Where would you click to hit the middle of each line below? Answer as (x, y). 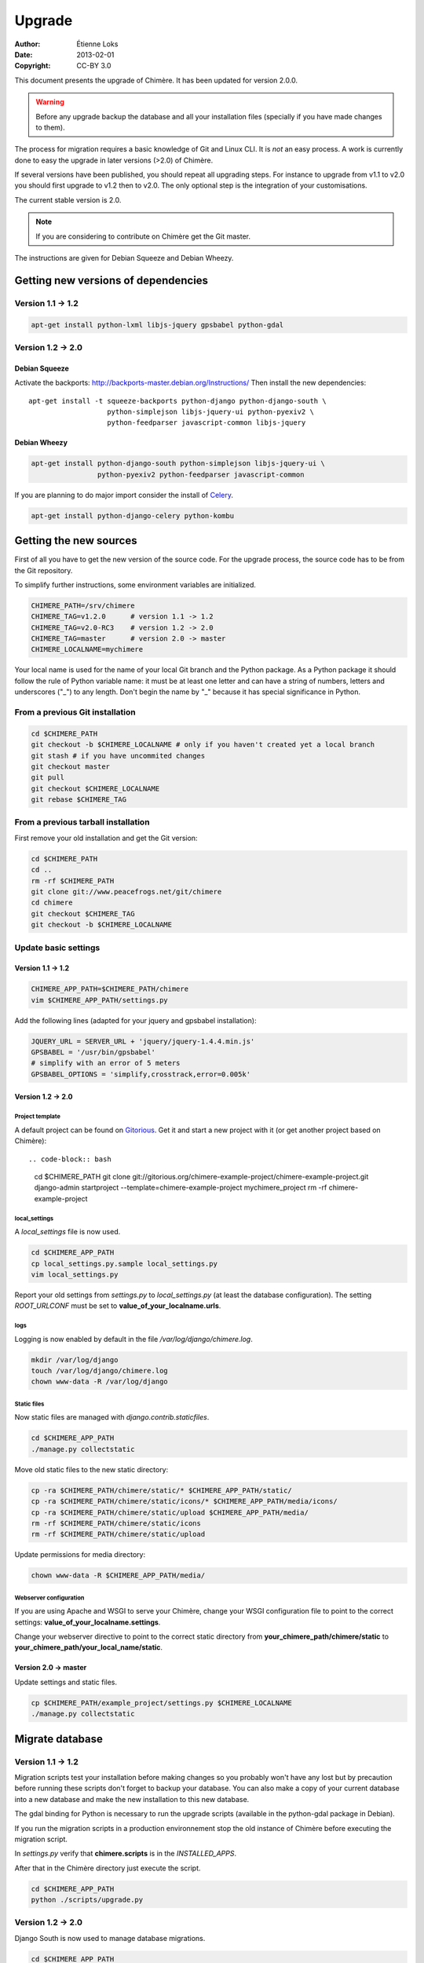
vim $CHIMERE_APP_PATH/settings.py (99, 1000)
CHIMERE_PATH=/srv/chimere (83, 605)
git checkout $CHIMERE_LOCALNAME (95, 788)
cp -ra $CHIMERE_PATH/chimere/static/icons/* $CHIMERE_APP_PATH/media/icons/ (184, 1501)
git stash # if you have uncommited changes (118, 755)
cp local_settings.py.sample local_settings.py (124, 1263)
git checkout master (70, 766)
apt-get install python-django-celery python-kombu (133, 515)
